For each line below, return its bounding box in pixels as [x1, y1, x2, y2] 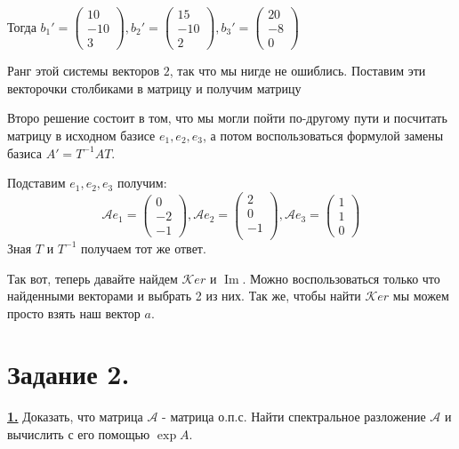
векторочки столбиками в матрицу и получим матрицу [7, 78, 302, 97]
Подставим [7, 173, 66, 192]
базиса [7, 143, 42, 162]
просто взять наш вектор [7, 303, 141, 322]
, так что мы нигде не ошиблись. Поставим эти [169, 61, 426, 80]
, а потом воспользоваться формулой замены [203, 125, 444, 144]
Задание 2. [7, 356, 130, 392]
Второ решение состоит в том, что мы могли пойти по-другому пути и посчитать [7, 108, 447, 127]
